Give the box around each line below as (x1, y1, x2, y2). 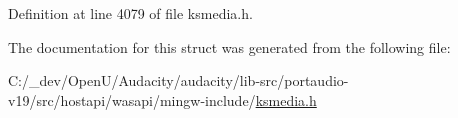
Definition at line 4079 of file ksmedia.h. (8, 3, 253, 23)
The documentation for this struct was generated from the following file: (8, 36, 451, 57)
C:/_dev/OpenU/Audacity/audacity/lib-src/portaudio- (8, 70, 349, 91)
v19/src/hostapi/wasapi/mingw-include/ (8, 89, 256, 110)
